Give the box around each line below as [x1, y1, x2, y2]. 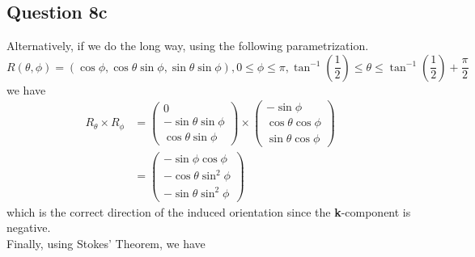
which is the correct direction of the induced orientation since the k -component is [6, 203, 411, 220]
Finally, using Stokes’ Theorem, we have [6, 234, 206, 251]
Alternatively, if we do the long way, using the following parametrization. [6, 37, 369, 54]
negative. [6, 219, 51, 236]
